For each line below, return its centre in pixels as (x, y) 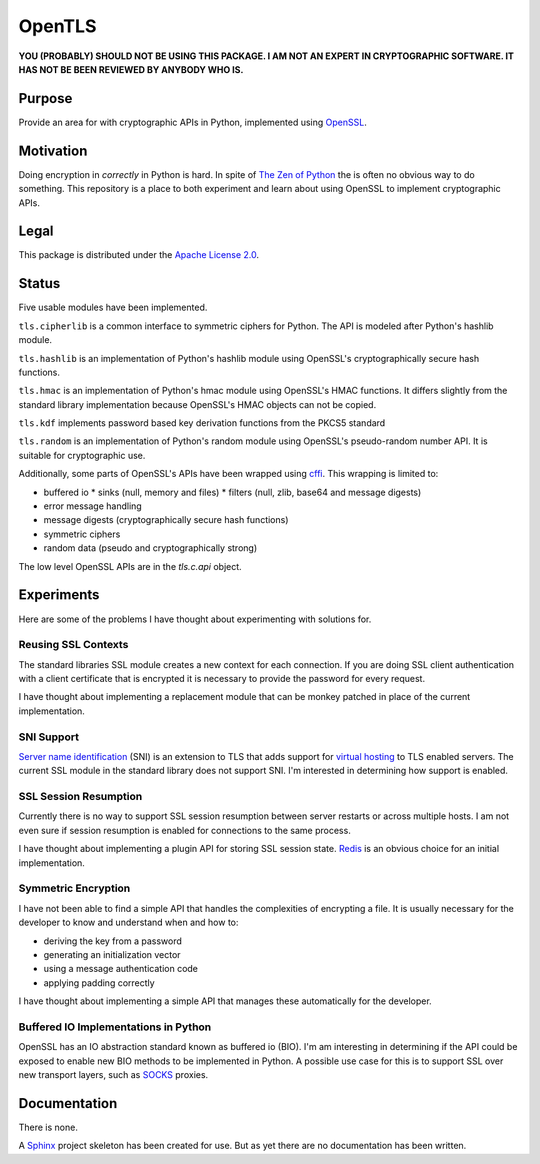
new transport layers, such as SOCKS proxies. (113, 1075)
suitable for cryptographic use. (82, 455)
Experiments (59, 595)
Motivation (53, 150)
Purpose (45, 98)
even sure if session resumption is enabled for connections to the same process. (185, 830)
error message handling (92, 506)
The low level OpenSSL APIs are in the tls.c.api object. (130, 566)
